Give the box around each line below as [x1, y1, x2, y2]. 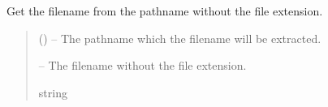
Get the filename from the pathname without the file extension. [6, 2, 323, 19]
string [38, 83, 67, 101]
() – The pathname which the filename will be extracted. [38, 29, 322, 46]
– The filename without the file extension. [38, 57, 247, 74]
